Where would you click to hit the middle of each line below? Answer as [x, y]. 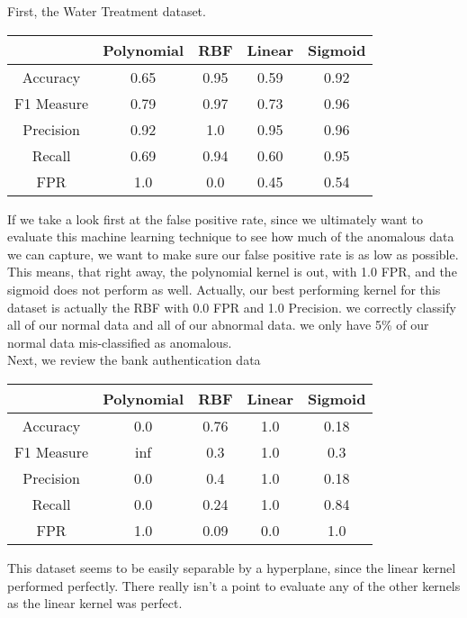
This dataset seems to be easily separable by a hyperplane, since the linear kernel [232, 567]
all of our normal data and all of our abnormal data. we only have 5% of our [218, 325]
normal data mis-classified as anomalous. [120, 342]
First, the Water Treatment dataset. [107, 11]
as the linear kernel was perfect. [95, 603]
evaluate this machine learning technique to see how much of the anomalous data [231, 236]
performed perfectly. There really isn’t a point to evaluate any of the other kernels [234, 585]
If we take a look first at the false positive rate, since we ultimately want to [215, 218]
